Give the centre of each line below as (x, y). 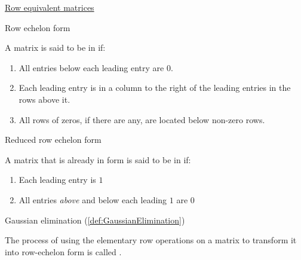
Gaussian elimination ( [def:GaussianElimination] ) (95, 220)
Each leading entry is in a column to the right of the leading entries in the (155, 88)
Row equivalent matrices (50, 7)
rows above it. (44, 99)
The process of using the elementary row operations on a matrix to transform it (151, 240)
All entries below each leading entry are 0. (96, 67)
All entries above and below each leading (93, 199)
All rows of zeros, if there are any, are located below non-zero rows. (142, 119)
